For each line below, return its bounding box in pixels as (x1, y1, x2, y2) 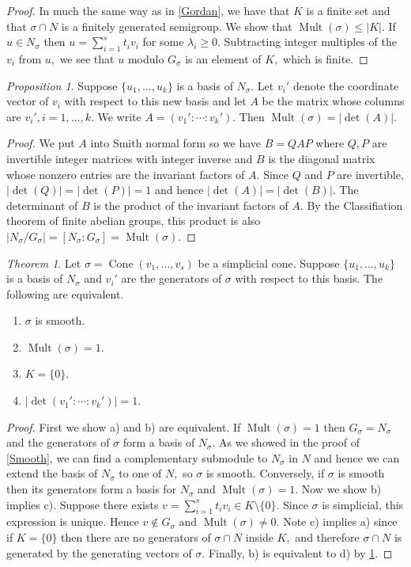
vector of (6, 93, 49, 109)
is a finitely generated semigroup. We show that (61, 17, 292, 34)
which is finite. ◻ (283, 50, 368, 67)
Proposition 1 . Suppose (6, 77, 118, 93)
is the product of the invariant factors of (93, 196, 288, 213)
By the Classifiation (307, 196, 403, 213)
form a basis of (123, 434, 195, 451)
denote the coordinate (292, 77, 399, 93)
